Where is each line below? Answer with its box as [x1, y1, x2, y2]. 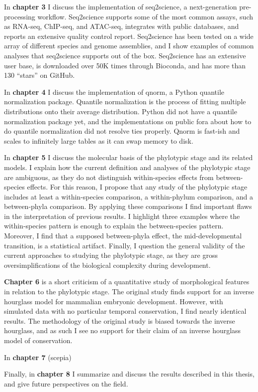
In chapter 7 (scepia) [4, 352, 72, 362]
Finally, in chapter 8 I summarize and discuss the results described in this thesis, [4, 369, 255, 379]
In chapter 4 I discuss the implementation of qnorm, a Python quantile [4, 86, 225, 97]
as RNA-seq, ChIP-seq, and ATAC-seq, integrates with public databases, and [4, 21, 239, 31]
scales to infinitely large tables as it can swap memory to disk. [4, 135, 193, 146]
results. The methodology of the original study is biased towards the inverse [4, 315, 235, 326]
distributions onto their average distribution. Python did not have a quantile [4, 106, 237, 116]
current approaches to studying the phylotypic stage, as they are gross [4, 250, 218, 260]
